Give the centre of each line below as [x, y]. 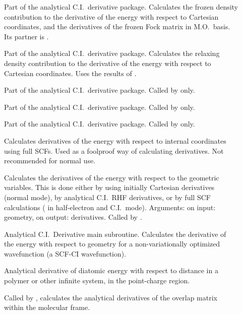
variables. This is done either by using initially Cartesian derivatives [109, 187]
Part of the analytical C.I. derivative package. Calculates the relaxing [112, 53]
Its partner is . [26, 36]
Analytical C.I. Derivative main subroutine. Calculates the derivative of [115, 234]
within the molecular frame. [47, 307]
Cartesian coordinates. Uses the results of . [70, 73]
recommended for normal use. [50, 161]
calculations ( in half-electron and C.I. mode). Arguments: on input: [110, 207]
